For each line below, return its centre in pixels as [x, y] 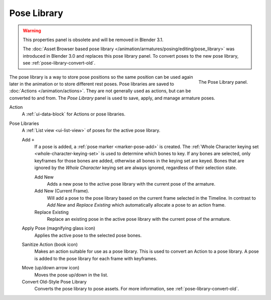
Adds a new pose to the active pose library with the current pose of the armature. [131, 184]
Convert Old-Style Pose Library [54, 282]
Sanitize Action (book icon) [50, 245]
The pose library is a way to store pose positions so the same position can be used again [101, 77]
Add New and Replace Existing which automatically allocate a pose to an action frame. [136, 205]
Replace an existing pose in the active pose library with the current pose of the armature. [139, 219]
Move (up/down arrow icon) [51, 268]
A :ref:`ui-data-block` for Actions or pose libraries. [74, 114]
